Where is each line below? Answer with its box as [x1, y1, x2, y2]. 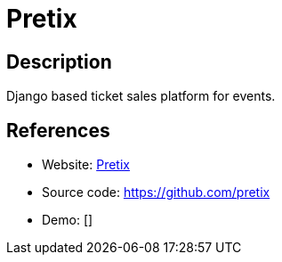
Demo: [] [42, 212, 93, 228]
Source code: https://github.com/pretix [42, 184, 270, 201]
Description [6, 50, 112, 73]
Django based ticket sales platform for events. [6, 88, 276, 104]
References [6, 119, 110, 142]
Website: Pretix [42, 157, 130, 173]
